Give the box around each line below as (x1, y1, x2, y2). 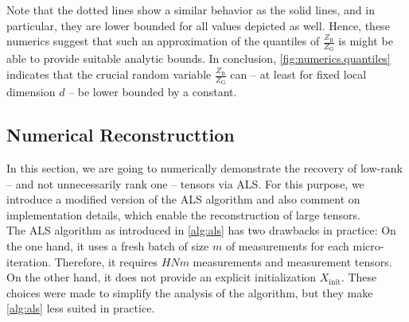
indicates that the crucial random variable (6, 66, 212, 83)
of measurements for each (225, 238, 349, 254)
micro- (353, 238, 384, 254)
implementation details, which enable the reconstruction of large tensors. (6, 206, 360, 223)
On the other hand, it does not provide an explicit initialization (6, 269, 317, 285)
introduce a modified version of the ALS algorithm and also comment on (6, 191, 360, 208)
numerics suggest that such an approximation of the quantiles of (6, 33, 320, 49)
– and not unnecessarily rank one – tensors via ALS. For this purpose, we (6, 175, 364, 192)
